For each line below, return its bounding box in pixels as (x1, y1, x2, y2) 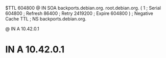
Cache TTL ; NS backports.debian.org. (5, 16, 87, 22)
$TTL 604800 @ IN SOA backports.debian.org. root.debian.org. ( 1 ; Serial (5, 5, 161, 11)
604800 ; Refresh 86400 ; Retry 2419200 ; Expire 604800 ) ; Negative (5, 10, 153, 16)
